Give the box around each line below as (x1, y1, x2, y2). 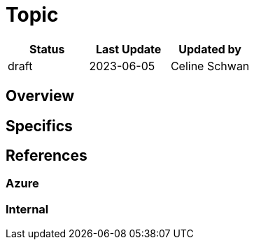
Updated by (178, 41, 241, 56)
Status (29, 41, 65, 56)
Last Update (95, 41, 162, 56)
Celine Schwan (170, 58, 250, 73)
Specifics (6, 117, 73, 135)
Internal (6, 201, 49, 216)
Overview (6, 87, 75, 105)
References (6, 147, 87, 165)
